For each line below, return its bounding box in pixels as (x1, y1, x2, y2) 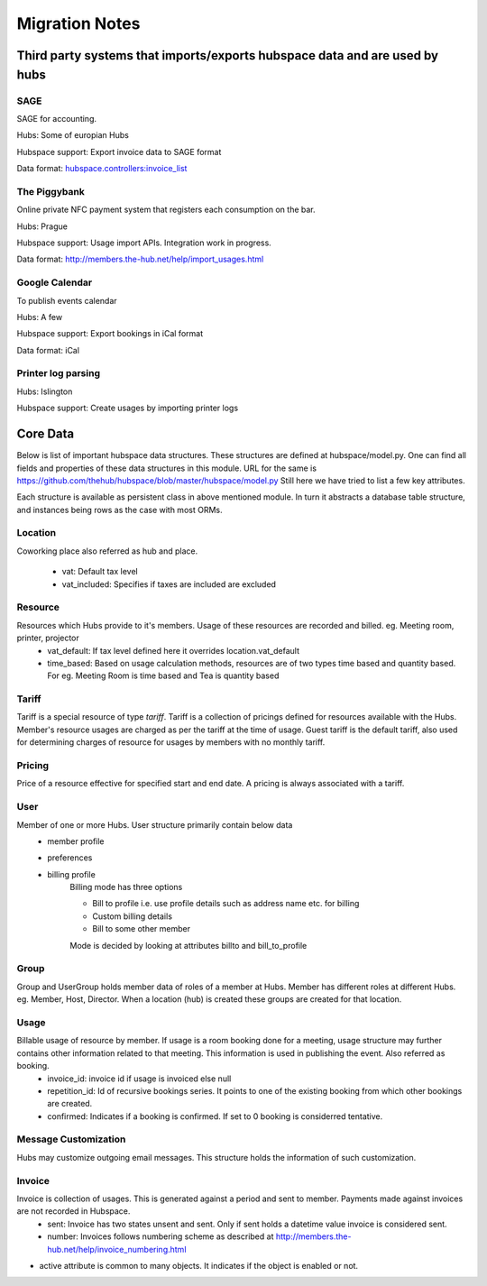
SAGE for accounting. (16, 113, 96, 124)
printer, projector (16, 632, 80, 644)
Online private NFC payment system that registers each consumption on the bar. (16, 204, 316, 216)
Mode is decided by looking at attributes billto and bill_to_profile (69, 940, 308, 951)
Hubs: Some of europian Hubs (16, 130, 130, 141)
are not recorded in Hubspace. (16, 1206, 131, 1217)
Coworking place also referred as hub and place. (16, 546, 198, 556)
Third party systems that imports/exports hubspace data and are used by (16, 48, 439, 63)
